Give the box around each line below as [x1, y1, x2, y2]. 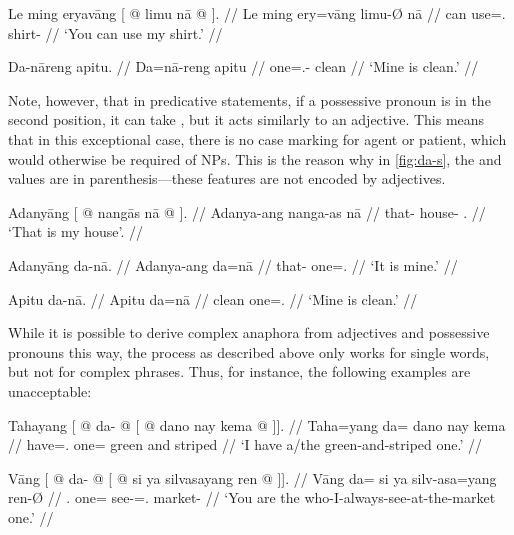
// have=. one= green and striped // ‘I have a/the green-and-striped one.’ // [8, 434, 482, 455]
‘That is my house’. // [8, 221, 144, 242]
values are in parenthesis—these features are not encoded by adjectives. [8, 168, 446, 189]
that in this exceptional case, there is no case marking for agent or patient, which [8, 128, 507, 149]
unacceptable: [8, 380, 92, 401]
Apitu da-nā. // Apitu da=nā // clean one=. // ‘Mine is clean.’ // [8, 288, 418, 309]
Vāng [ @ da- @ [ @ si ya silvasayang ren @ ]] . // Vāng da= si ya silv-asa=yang [8, 467, 497, 488]
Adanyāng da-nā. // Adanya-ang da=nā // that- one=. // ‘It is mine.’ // [8, 254, 458, 275]
